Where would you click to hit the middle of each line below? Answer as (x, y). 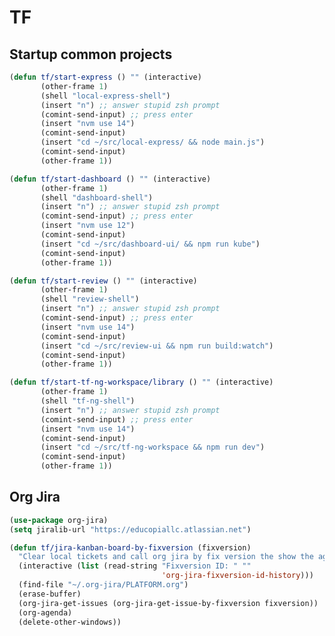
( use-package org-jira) (59, 520)
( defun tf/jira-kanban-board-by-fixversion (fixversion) (130, 547)
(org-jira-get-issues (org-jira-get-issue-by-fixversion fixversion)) (168, 603)
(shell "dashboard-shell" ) (97, 197)
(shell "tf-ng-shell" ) (88, 401)
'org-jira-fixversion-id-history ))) (237, 576)
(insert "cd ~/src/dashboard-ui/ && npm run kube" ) (150, 244)
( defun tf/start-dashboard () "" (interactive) (110, 179)
